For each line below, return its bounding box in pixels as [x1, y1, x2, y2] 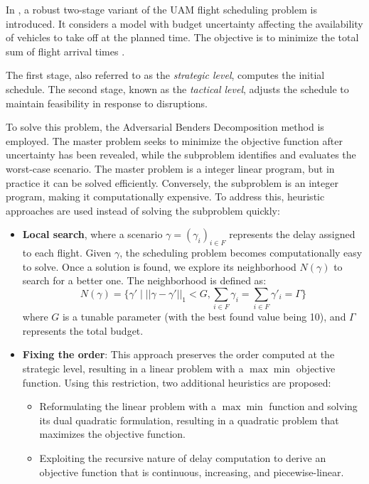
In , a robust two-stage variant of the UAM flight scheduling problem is [6, 2, 317, 16]
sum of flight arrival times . [6, 43, 125, 58]
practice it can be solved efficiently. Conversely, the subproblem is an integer [6, 175, 338, 190]
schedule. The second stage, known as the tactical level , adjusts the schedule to [6, 81, 349, 96]
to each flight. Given [22, 245, 112, 260]
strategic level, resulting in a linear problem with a [22, 361, 244, 375]
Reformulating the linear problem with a [39, 399, 217, 414]
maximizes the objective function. [39, 426, 186, 441]
